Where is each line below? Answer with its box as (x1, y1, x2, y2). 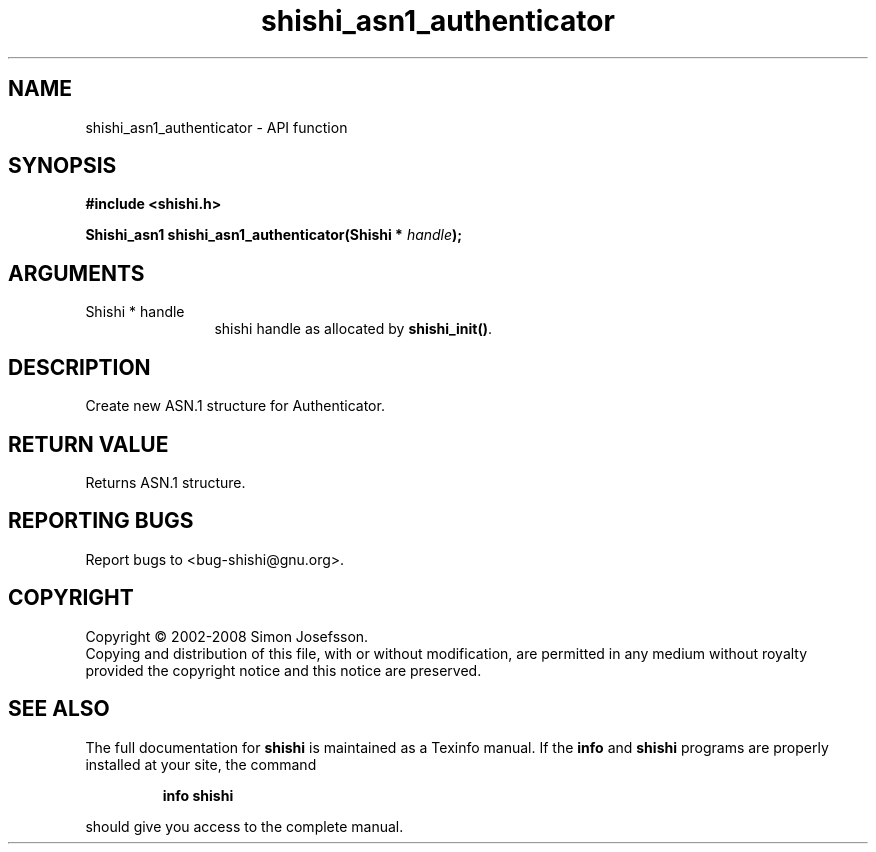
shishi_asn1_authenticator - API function (85, 118, 348, 136)
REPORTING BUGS (8, 508, 194, 534)
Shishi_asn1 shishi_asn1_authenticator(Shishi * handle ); (85, 226, 463, 244)
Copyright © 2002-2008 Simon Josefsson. (85, 627, 369, 645)
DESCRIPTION (8, 354, 151, 380)
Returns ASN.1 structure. (85, 473, 246, 491)
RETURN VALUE (8, 431, 169, 457)
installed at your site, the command (85, 755, 317, 773)
